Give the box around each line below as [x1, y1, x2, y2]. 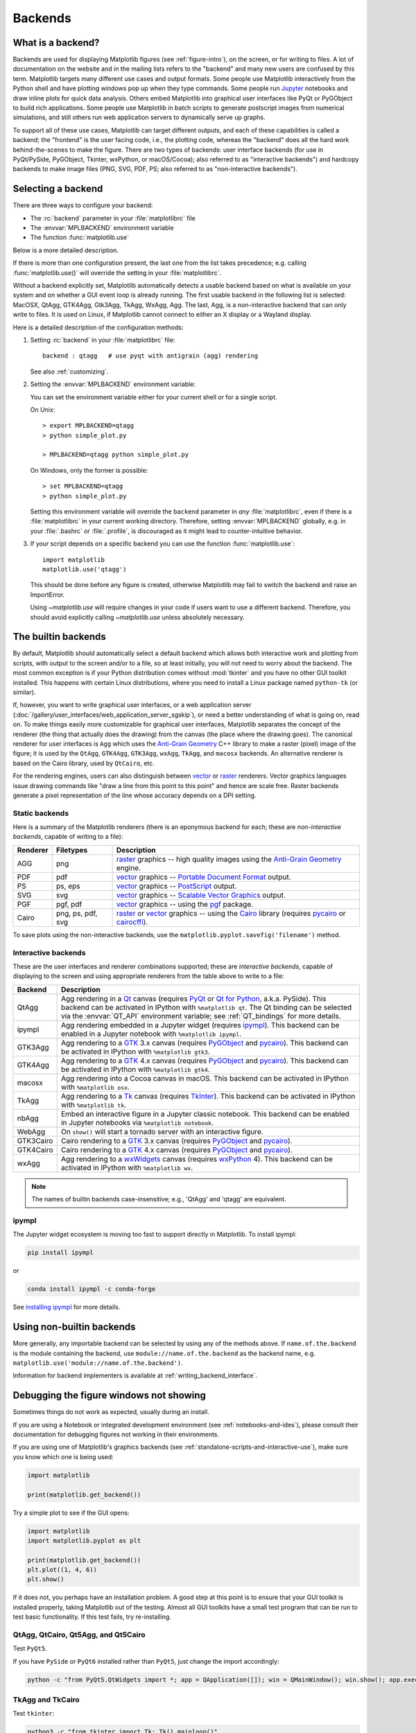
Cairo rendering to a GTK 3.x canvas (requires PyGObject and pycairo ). [60, 1135, 293, 1145]
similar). [12, 688, 36, 697]
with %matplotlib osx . [60, 1082, 130, 1092]
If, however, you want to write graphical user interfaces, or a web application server [12, 701, 252, 709]
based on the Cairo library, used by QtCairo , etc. [12, 759, 155, 767]
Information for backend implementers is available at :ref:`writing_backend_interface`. [12, 1371, 258, 1379]
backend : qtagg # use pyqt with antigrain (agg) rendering [42, 352, 259, 360]
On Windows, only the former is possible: [30, 466, 148, 474]
